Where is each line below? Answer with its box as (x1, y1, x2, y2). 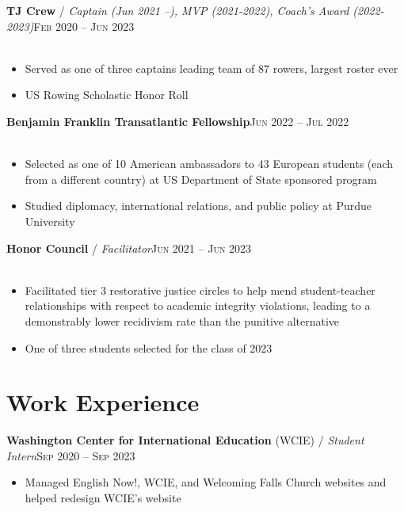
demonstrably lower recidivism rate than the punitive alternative (25, 312, 340, 329)
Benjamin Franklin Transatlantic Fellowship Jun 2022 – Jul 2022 (6, 112, 349, 129)
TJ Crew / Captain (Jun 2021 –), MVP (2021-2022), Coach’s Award (6, 2, 349, 18)
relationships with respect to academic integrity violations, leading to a (25, 297, 371, 314)
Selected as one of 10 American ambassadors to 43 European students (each (25, 155, 394, 172)
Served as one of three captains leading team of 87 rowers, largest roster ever (25, 59, 398, 76)
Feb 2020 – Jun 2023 (33, 17, 135, 34)
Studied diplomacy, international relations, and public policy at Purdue (25, 197, 372, 214)
